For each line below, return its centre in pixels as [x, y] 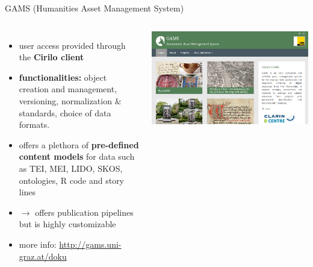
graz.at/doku [43, 256]
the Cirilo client [51, 57]
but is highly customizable [67, 224]
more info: [38, 244]
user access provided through [72, 45]
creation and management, [68, 89]
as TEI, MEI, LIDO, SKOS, [71, 168]
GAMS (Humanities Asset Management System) [95, 8]
